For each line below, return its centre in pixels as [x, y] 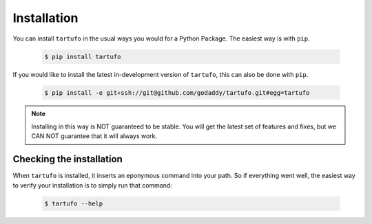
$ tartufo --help [74, 203]
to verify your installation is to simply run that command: [92, 185]
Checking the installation [68, 159]
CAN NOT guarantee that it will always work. [94, 136]
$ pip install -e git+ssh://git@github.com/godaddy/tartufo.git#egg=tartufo [177, 92]
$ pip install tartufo [83, 56]
